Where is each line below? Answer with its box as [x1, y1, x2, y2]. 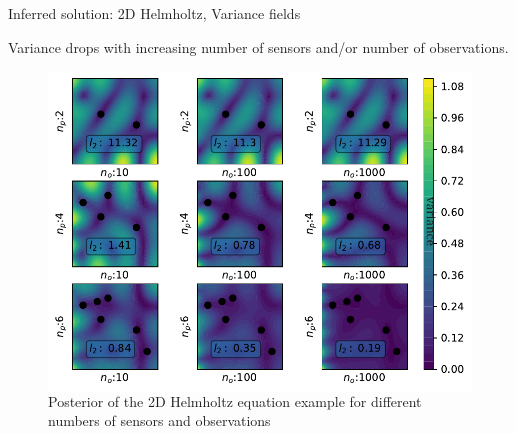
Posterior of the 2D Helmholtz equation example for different [48, 390, 422, 411]
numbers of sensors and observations [48, 410, 271, 431]
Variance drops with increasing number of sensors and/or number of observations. [8, 36, 509, 57]
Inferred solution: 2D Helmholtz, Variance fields [8, 3, 301, 23]
